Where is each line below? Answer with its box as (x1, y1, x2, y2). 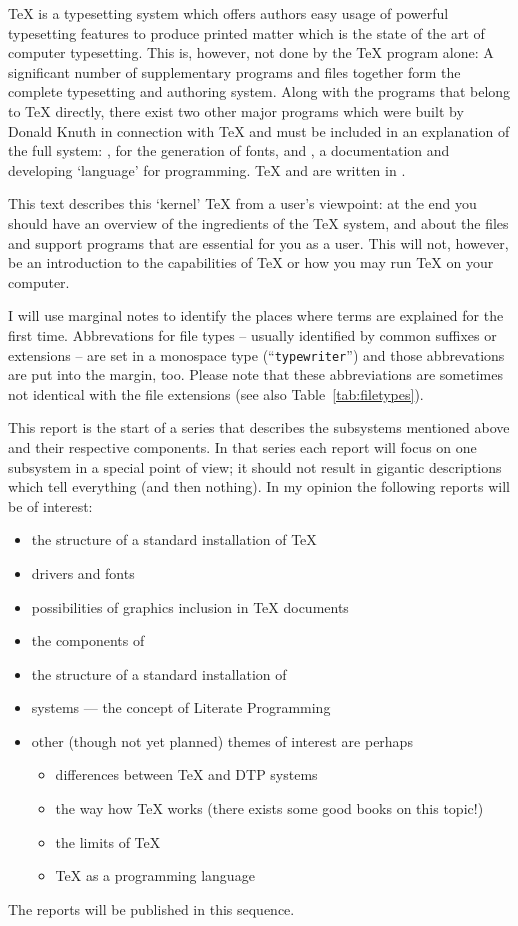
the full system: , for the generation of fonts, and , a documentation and (8, 140, 450, 161)
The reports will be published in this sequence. (8, 898, 295, 919)
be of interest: (8, 495, 93, 516)
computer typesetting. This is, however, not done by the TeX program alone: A (8, 42, 494, 63)
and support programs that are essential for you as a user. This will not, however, (8, 232, 509, 253)
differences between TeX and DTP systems (55, 764, 318, 785)
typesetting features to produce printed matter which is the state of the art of (8, 22, 485, 43)
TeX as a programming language (55, 865, 255, 886)
